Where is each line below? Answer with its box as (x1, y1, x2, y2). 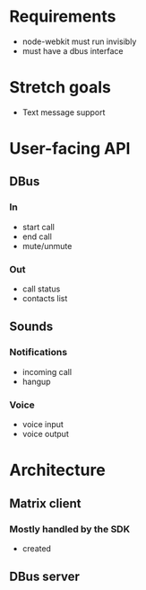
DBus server (9, 569, 81, 585)
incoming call (21, 366, 73, 377)
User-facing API (9, 139, 131, 159)
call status (21, 283, 61, 294)
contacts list (21, 293, 68, 304)
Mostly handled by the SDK (9, 523, 131, 535)
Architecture (9, 460, 106, 480)
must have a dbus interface (21, 45, 124, 56)
